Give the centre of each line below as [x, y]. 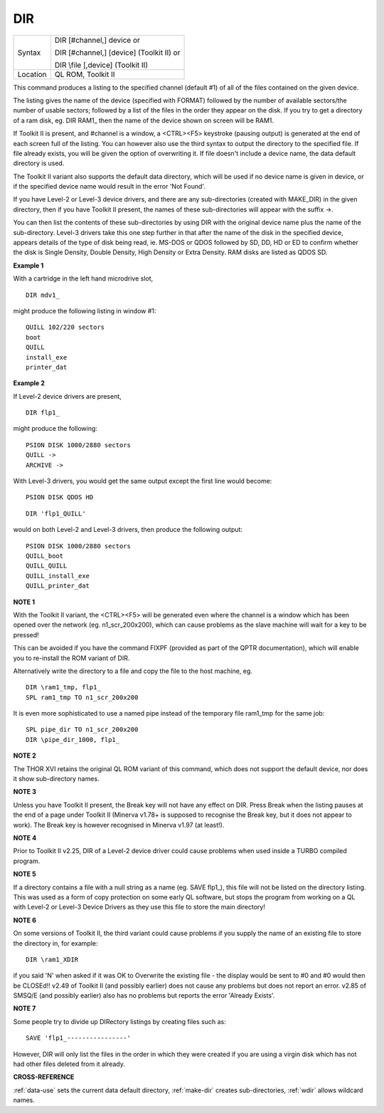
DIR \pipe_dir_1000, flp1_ [73, 740]
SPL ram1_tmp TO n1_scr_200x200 [82, 697]
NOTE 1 [24, 602]
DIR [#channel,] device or [97, 40]
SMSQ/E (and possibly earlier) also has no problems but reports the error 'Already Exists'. [144, 996]
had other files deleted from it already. [69, 1064]
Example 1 [28, 265]
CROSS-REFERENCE [44, 1077]
